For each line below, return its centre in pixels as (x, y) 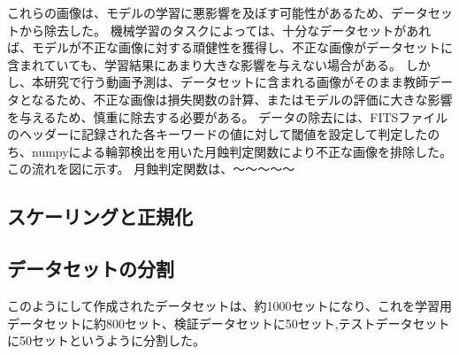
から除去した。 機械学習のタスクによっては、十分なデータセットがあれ (225, 30)
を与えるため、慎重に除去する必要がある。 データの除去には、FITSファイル (228, 116)
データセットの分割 (91, 269)
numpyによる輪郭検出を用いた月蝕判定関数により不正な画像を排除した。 (241, 151)
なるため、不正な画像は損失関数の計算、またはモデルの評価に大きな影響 (242, 99)
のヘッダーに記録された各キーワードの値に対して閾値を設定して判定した (218, 134)
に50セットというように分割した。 (106, 340)
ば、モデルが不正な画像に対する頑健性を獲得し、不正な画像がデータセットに (230, 47)
